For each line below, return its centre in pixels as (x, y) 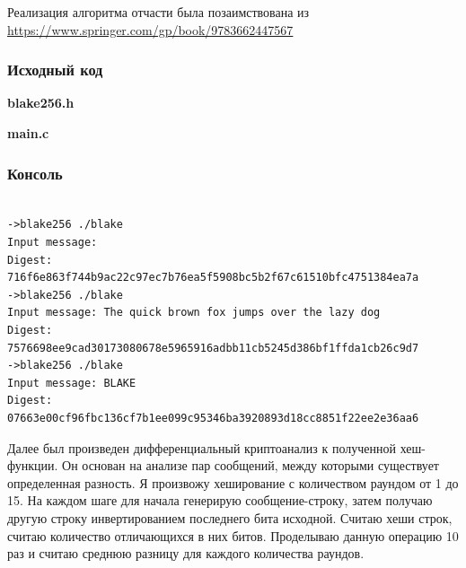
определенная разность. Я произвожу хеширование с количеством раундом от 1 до (233, 482)
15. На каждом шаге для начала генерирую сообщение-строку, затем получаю (220, 500)
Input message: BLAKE (72, 383)
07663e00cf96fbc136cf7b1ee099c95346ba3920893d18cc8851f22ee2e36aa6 (213, 418)
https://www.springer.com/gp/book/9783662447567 (150, 29)
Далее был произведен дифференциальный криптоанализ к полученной (202, 447)
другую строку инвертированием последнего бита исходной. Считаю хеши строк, (230, 517)
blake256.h (41, 103)
